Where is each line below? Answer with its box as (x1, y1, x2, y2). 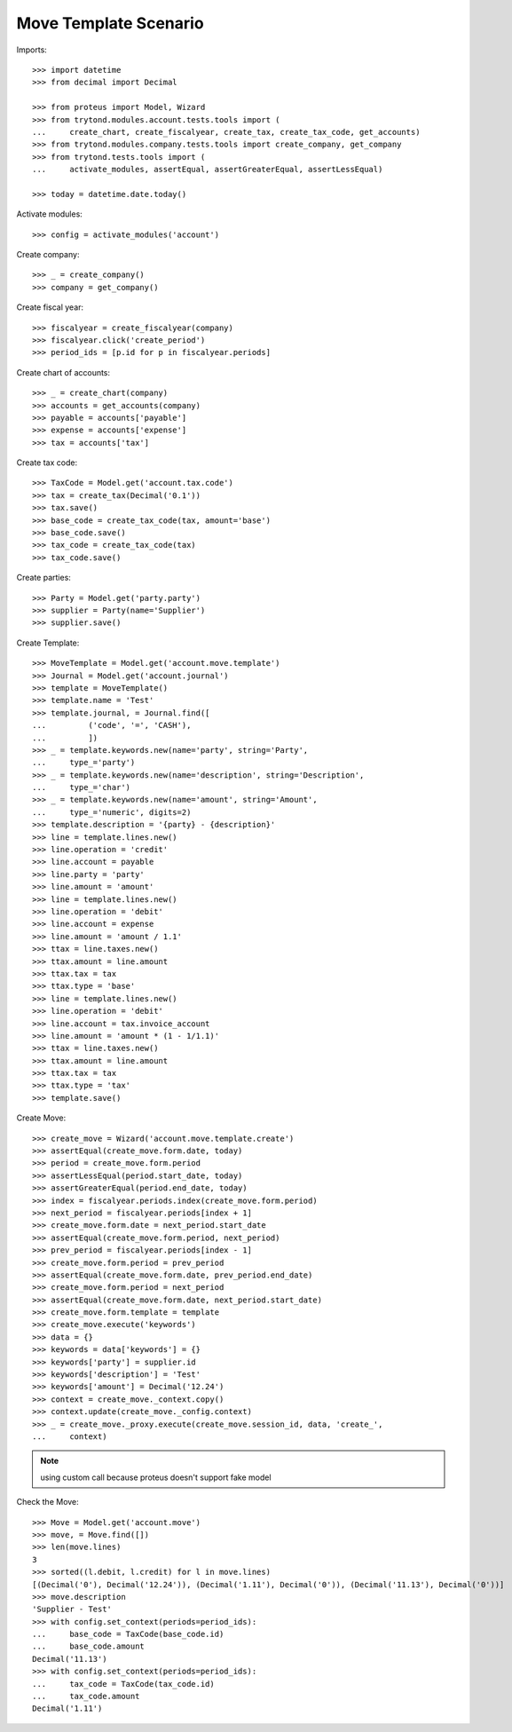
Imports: (16, 44, 48, 55)
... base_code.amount (32, 1641, 146, 1651)
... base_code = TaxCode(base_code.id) (32, 1629, 224, 1640)
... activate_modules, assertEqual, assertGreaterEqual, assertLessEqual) (32, 164, 383, 175)
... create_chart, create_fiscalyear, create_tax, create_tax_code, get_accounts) (32, 127, 421, 137)
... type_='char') (32, 782, 131, 793)
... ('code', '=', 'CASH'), (32, 720, 192, 731)
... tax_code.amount (32, 1691, 140, 1702)
